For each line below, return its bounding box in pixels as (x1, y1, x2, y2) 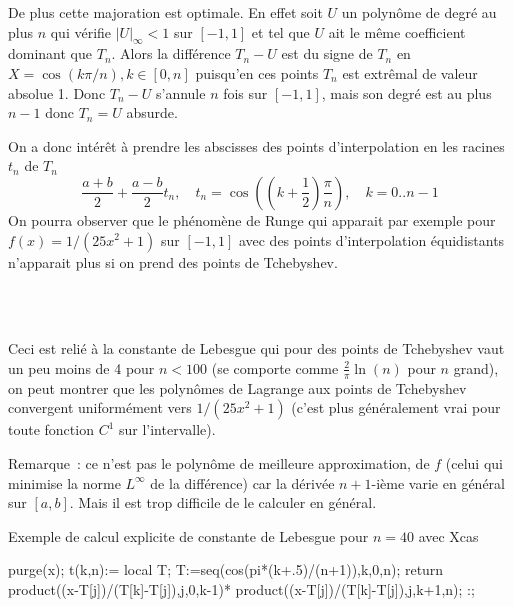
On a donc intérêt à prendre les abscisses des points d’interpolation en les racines (8, 135, 505, 156)
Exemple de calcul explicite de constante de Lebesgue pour (8, 525, 369, 546)
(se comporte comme (211, 357, 339, 378)
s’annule (155, 82, 206, 103)
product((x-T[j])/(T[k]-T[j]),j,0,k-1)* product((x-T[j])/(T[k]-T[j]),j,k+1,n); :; (8, 578, 475, 599)
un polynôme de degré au (341, 2, 497, 22)
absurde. (126, 102, 178, 123)
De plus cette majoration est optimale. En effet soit (8, 2, 323, 22)
